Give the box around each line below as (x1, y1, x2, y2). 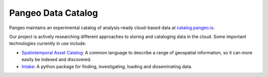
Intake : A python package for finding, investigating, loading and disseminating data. (21, 63, 193, 69)
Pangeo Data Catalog (9, 7, 98, 18)
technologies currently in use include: (9, 40, 86, 46)
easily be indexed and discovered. (21, 57, 92, 63)
